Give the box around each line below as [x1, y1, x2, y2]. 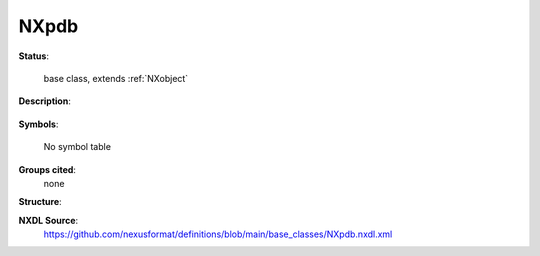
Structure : [18, 196, 62, 208]
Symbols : [18, 118, 59, 130]
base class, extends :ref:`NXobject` [43, 72, 189, 84]
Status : [18, 50, 50, 62]
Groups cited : [18, 163, 77, 175]
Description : [18, 95, 72, 107]
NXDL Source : [18, 214, 79, 226]
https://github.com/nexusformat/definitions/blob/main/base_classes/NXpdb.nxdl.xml [43, 228, 393, 240]
